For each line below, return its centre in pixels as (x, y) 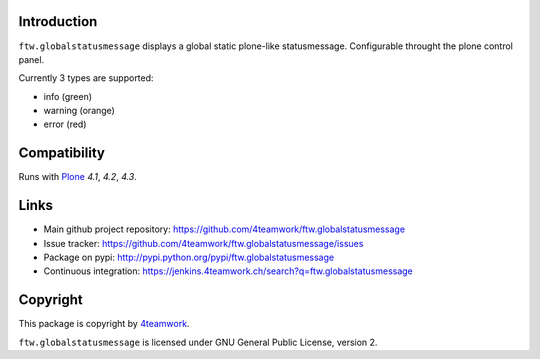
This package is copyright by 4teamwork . (104, 324)
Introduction (58, 21)
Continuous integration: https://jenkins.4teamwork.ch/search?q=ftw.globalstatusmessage (228, 271)
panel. (31, 59)
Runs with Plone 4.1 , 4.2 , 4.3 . (77, 177)
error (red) (65, 124)
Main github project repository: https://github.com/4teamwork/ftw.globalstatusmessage (224, 229)
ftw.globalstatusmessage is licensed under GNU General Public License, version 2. (198, 342)
